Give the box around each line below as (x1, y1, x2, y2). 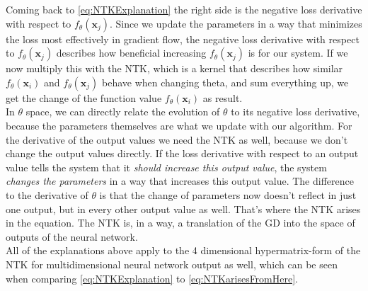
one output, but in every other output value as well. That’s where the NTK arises (6, 201, 361, 216)
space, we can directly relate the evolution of (25, 104, 220, 119)
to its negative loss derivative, (231, 104, 360, 119)
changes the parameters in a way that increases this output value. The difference (6, 173, 354, 188)
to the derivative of (6, 187, 88, 202)
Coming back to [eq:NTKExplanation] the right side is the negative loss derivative (6, 2, 362, 16)
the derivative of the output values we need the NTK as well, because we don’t (6, 132, 348, 147)
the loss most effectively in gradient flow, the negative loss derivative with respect (6, 31, 360, 46)
